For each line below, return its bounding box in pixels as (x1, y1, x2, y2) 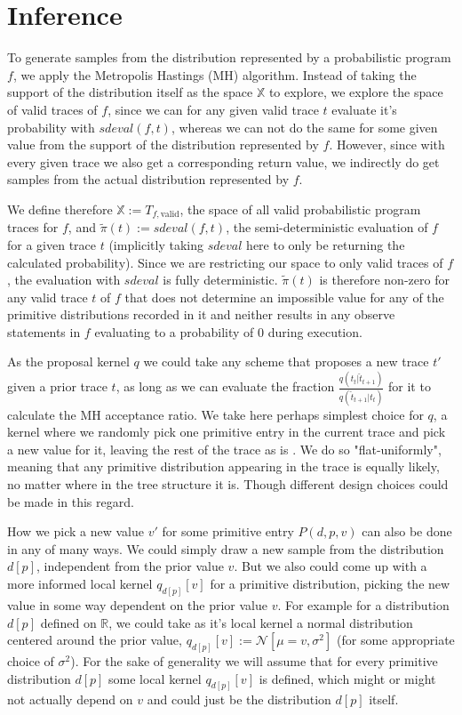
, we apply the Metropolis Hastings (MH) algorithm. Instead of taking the (12, 65, 417, 84)
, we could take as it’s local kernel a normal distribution (108, 613, 413, 631)
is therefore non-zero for (319, 270, 450, 289)
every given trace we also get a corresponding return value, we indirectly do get (7, 152, 440, 171)
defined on (40, 613, 97, 631)
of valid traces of (7, 100, 98, 118)
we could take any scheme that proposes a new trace (143, 352, 429, 371)
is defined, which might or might (259, 669, 436, 687)
